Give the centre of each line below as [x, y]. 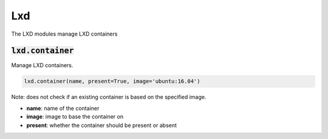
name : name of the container [63, 108]
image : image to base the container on [75, 117]
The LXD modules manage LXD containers [64, 34]
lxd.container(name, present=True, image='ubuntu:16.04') [112, 81]
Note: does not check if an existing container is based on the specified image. [109, 97]
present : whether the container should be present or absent [102, 125]
